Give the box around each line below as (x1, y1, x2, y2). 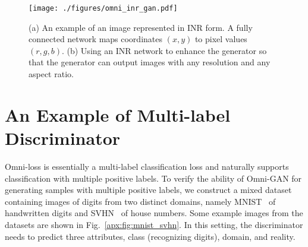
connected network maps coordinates (29, 33, 162, 45)
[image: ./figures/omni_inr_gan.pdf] (29, 4, 178, 12)
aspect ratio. (29, 68, 74, 80)
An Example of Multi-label (5, 102, 231, 126)
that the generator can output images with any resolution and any (29, 56, 271, 68)
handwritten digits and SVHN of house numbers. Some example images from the (5, 207, 303, 219)
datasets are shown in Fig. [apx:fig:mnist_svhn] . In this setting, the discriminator (5, 218, 303, 230)
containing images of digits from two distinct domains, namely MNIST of (5, 195, 276, 207)
